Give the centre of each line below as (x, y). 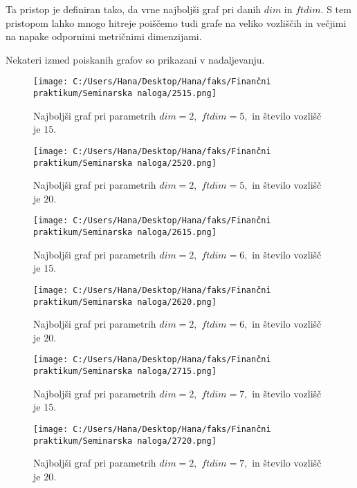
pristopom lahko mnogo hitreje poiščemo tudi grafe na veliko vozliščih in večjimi (176, 22)
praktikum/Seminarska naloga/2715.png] (125, 372)
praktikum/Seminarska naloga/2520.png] (125, 163)
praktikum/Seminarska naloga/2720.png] (125, 441)
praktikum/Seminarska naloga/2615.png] (125, 233)
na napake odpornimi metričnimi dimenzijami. (104, 36)
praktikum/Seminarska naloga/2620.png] (125, 302)
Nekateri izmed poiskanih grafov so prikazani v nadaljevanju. (135, 59)
